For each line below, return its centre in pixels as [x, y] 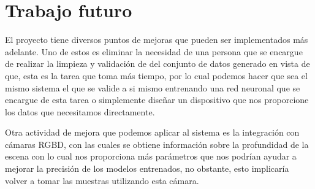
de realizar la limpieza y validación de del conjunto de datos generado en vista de [157, 64]
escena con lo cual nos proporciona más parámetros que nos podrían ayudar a [151, 156]
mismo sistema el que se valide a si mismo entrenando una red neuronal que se [153, 87]
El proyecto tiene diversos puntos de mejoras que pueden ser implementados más [157, 40]
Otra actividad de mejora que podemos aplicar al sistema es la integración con [152, 132]
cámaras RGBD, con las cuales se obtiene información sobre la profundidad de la [157, 144]
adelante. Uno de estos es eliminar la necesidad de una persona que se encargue [154, 51]
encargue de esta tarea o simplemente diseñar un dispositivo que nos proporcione [157, 100]
